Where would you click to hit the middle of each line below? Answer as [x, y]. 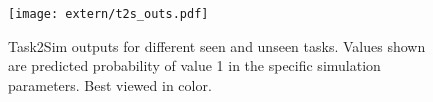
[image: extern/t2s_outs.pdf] [108, 14]
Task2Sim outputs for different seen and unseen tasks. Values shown [217, 45]
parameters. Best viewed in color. [110, 84]
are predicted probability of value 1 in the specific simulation [194, 65]
